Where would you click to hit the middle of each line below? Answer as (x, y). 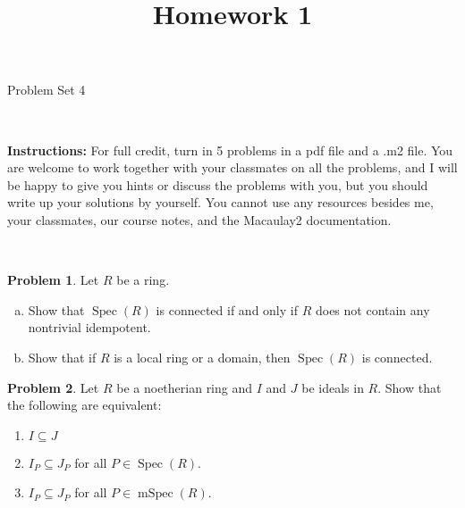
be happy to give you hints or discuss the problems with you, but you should (218, 184)
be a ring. (143, 280)
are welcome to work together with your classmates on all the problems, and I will (232, 167)
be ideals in (333, 387)
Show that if (62, 357)
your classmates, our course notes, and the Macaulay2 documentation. (199, 219)
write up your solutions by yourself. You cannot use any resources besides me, (220, 202)
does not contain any (372, 309)
